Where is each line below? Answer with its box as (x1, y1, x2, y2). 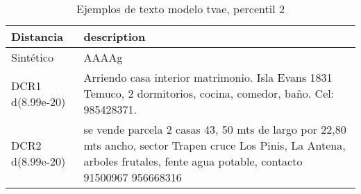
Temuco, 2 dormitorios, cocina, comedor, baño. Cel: (83, 85, 335, 101)
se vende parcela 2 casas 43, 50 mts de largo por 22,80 (83, 121, 346, 137)
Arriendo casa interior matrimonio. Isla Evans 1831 (83, 69, 333, 85)
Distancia (11, 28, 64, 44)
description (83, 28, 146, 44)
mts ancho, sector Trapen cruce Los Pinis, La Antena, (83, 137, 346, 153)
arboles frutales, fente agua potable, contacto (83, 153, 303, 169)
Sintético (11, 49, 53, 65)
